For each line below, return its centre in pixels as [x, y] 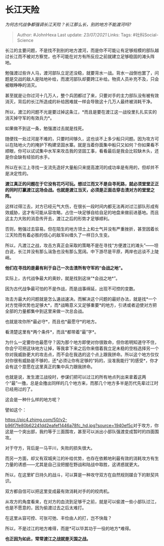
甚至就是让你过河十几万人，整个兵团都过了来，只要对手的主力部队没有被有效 [82, 95]
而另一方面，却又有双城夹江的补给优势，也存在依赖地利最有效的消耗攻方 [78, 458]
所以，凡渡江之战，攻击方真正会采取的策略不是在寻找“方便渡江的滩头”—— [80, 245]
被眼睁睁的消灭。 [22, 85]
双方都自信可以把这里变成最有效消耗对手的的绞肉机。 [59, 491]
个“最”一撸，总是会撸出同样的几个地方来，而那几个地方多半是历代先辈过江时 [82, 383]
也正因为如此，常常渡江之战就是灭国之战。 [48, 539]
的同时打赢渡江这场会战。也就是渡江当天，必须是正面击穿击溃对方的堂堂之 [80, 190]
